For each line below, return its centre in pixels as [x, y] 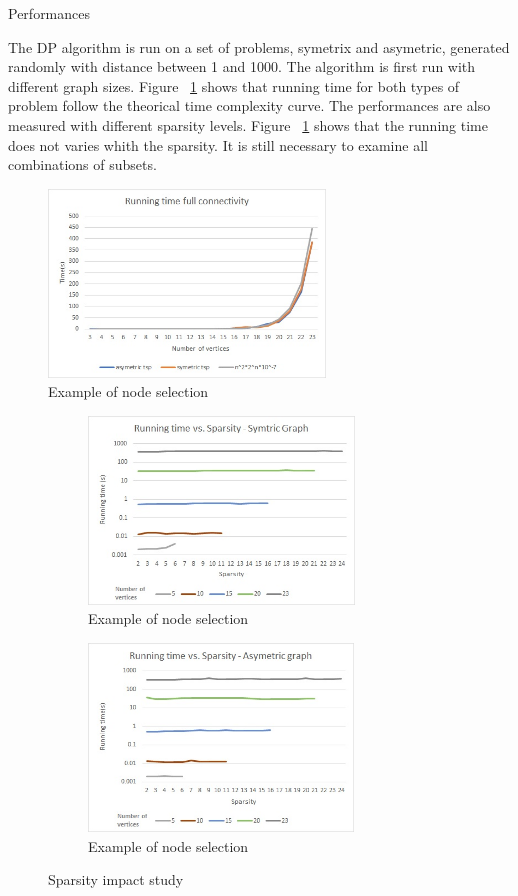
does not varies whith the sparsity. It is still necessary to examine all [218, 144]
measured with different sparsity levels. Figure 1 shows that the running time [248, 124]
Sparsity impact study [116, 879]
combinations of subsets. [82, 164]
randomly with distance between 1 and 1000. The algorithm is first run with [242, 66]
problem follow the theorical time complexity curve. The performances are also [249, 105]
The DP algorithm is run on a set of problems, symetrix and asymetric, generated [259, 46]
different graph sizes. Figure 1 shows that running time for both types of [234, 85]
